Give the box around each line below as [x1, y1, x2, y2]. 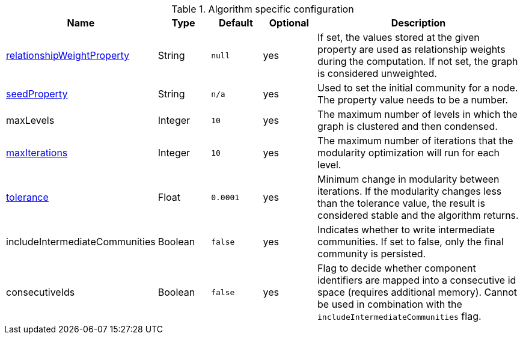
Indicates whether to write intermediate [317, 224, 495, 236]
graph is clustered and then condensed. [317, 120, 498, 132]
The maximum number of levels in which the [317, 108, 518, 120]
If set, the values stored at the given [317, 31, 480, 43]
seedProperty [6, 88, 68, 100]
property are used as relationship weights [317, 43, 506, 55]
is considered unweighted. [317, 67, 437, 79]
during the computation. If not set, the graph [317, 55, 518, 67]
